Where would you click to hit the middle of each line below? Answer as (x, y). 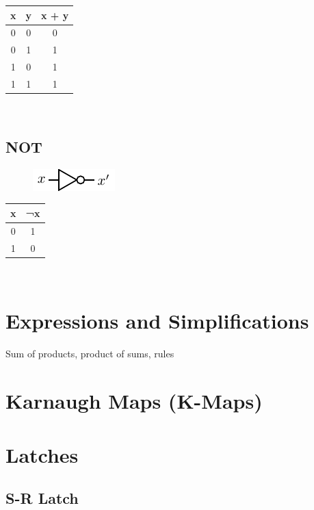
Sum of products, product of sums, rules (90, 354)
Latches (42, 454)
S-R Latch (42, 498)
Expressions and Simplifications (157, 321)
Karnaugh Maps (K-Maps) (134, 401)
